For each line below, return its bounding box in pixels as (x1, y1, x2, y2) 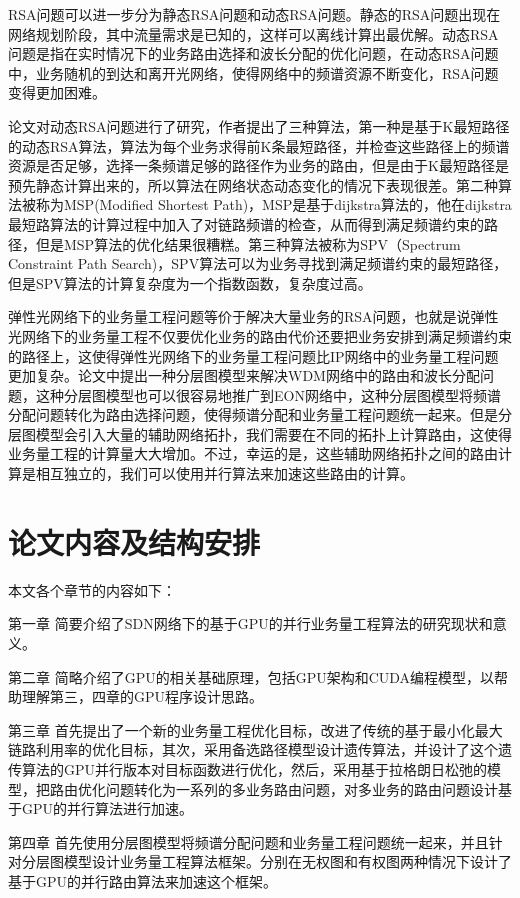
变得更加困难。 (8, 82, 106, 103)
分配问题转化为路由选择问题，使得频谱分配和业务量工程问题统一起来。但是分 (8, 404, 512, 425)
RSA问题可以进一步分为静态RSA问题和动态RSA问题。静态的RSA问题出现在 (8, 4, 501, 24)
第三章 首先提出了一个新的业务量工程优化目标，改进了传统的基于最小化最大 (8, 719, 503, 740)
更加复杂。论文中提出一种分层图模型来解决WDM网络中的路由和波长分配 (8, 365, 480, 386)
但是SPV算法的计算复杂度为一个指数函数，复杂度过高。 (8, 272, 372, 293)
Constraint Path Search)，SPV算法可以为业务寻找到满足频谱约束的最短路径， (8, 253, 508, 274)
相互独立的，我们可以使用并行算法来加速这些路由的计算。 (35, 463, 414, 484)
